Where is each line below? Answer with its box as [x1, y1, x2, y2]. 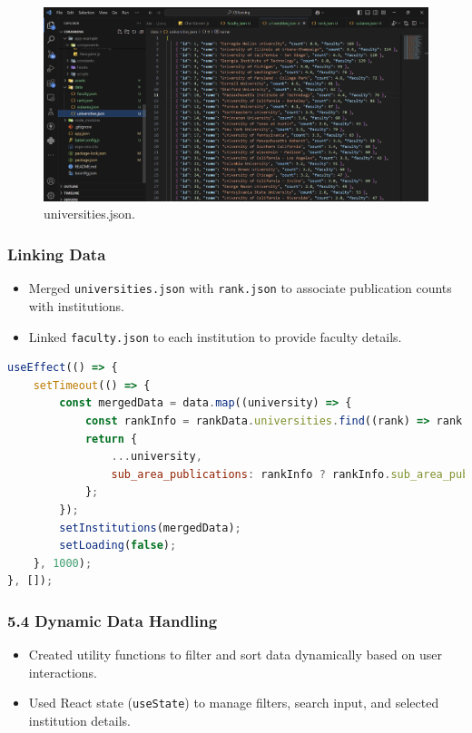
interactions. [28, 662, 97, 681]
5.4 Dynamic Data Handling [7, 609, 218, 631]
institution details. [28, 710, 131, 729]
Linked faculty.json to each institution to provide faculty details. [28, 327, 402, 346]
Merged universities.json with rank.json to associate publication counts [28, 279, 452, 298]
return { [84, 432, 138, 445]
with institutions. [28, 296, 124, 315]
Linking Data [7, 242, 106, 265]
